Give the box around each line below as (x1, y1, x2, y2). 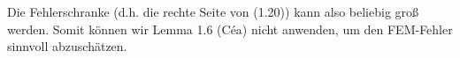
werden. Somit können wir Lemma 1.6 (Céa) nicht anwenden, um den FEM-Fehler (7, 19, 453, 38)
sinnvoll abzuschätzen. (7, 37, 127, 55)
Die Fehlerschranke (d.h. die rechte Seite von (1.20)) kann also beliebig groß (7, 3, 419, 20)
